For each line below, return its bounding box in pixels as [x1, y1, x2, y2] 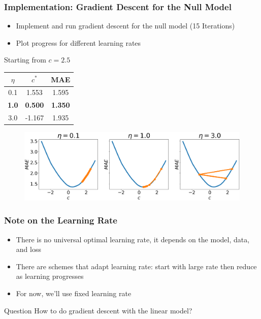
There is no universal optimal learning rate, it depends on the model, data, [16, 234, 250, 244]
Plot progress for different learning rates [16, 37, 141, 48]
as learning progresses [16, 271, 84, 281]
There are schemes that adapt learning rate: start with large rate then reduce [16, 261, 257, 271]
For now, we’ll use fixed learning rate [16, 288, 132, 298]
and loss [16, 244, 41, 254]
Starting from [4, 54, 46, 65]
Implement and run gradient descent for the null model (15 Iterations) [16, 20, 235, 31]
